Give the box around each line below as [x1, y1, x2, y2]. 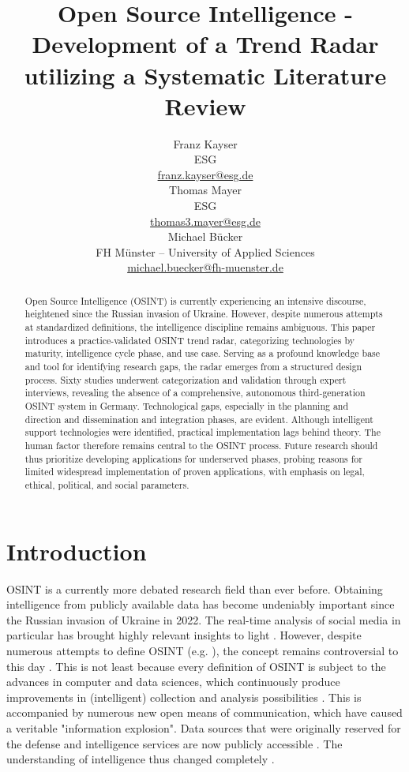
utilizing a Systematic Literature [24, 58, 387, 91]
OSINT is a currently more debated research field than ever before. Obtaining [6, 580, 383, 597]
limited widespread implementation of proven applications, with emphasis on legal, [24, 465, 365, 478]
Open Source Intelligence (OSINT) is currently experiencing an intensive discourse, [24, 294, 366, 307]
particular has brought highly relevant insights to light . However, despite [6, 627, 362, 643]
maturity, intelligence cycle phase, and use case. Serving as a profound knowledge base [24, 347, 381, 360]
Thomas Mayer [169, 182, 242, 198]
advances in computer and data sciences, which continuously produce [6, 673, 340, 690]
